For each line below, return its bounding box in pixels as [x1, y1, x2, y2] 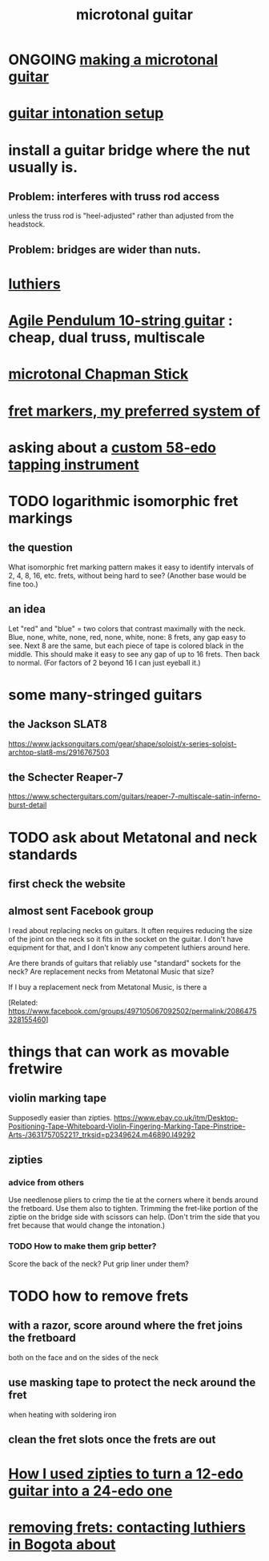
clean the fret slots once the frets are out [8, 1432, 216, 1446]
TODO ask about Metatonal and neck [8, 828, 258, 847]
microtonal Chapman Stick [8, 365, 189, 384]
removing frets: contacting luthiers [8, 1519, 246, 1537]
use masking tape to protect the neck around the [8, 1376, 256, 1390]
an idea [8, 602, 46, 616]
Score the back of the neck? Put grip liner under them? [8, 1259, 190, 1269]
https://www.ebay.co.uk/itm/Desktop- [113, 1112, 239, 1122]
